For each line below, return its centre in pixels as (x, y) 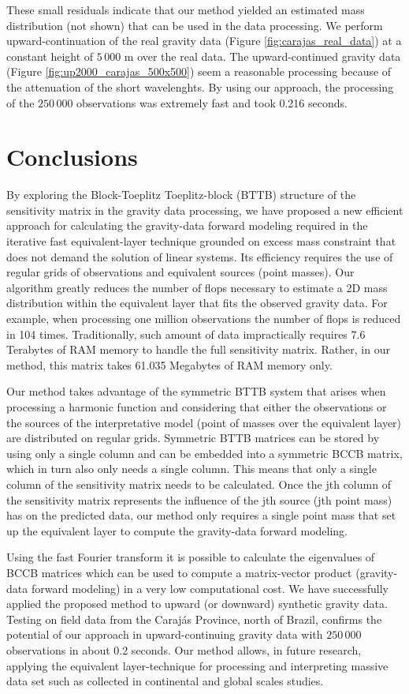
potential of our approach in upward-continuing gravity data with (165, 634)
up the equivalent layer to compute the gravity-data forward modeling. (177, 530)
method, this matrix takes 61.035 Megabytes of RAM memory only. (169, 364)
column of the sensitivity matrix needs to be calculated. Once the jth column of (199, 484)
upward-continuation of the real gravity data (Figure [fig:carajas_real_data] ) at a (204, 41)
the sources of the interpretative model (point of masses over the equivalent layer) (204, 422)
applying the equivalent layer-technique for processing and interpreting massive (197, 665)
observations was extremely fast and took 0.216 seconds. (212, 102)
